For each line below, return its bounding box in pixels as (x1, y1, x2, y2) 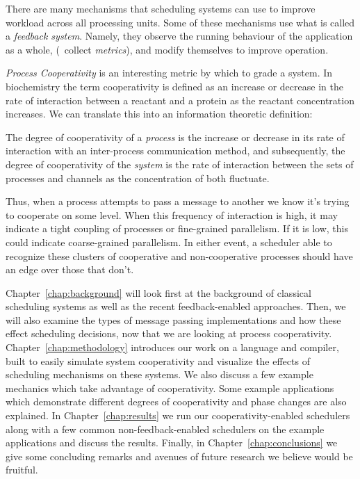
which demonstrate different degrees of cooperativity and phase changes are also (6, 394, 347, 409)
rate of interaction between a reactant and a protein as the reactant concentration (6, 92, 354, 107)
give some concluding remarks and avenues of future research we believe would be (6, 448, 353, 463)
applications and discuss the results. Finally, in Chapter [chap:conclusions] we (6, 435, 338, 450)
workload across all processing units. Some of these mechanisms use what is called (6, 15, 355, 29)
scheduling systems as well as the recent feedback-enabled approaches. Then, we (6, 299, 346, 314)
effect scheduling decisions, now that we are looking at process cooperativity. (6, 326, 332, 341)
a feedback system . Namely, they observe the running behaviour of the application (6, 29, 353, 43)
